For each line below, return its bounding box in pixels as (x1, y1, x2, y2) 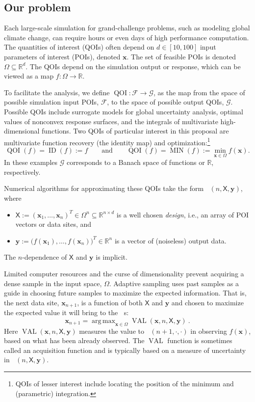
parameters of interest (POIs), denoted (4, 51, 121, 61)
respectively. (4, 166, 41, 177)
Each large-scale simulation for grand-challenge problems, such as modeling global (4, 23, 250, 33)
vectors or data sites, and (15, 219, 92, 229)
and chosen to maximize (171, 297, 244, 307)
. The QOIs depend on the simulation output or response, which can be (25, 61, 241, 71)
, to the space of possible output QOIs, (107, 97, 224, 107)
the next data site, (4, 297, 59, 307)
